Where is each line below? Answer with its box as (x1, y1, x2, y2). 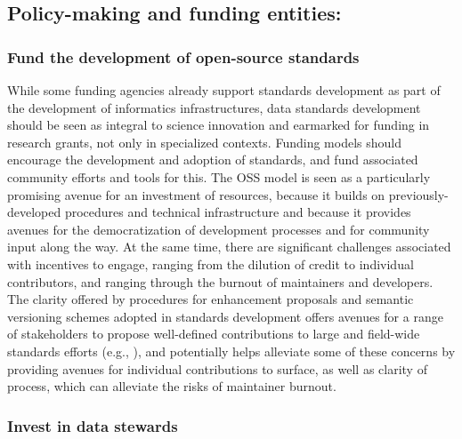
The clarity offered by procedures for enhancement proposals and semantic (7, 290, 414, 308)
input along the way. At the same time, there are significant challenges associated (7, 237, 451, 256)
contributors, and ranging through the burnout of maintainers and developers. (7, 272, 434, 291)
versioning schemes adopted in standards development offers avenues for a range (7, 307, 443, 325)
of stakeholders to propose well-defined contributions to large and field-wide (7, 324, 420, 343)
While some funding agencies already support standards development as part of (7, 81, 441, 99)
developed (7, 203, 61, 221)
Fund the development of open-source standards (7, 45, 360, 68)
